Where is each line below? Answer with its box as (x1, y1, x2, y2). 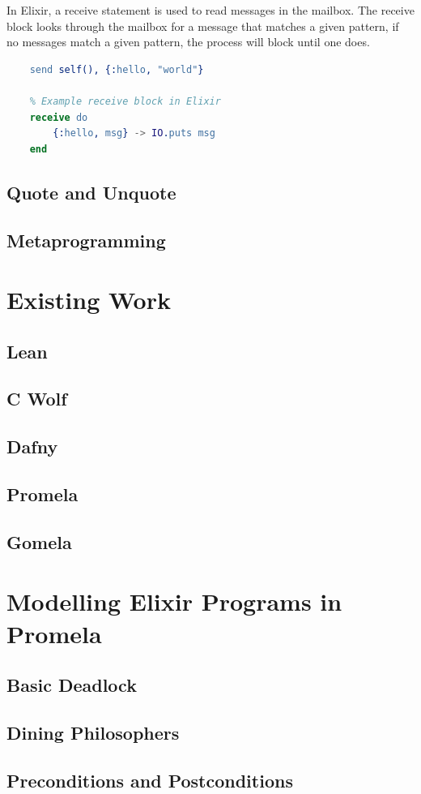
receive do (29, 111, 88, 123)
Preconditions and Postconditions (6, 767, 293, 792)
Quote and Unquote (6, 179, 176, 204)
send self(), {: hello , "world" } (29, 63, 204, 75)
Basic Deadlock (6, 672, 137, 697)
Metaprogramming (6, 227, 166, 252)
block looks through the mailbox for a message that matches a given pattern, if (6, 17, 399, 34)
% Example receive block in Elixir (29, 95, 221, 107)
